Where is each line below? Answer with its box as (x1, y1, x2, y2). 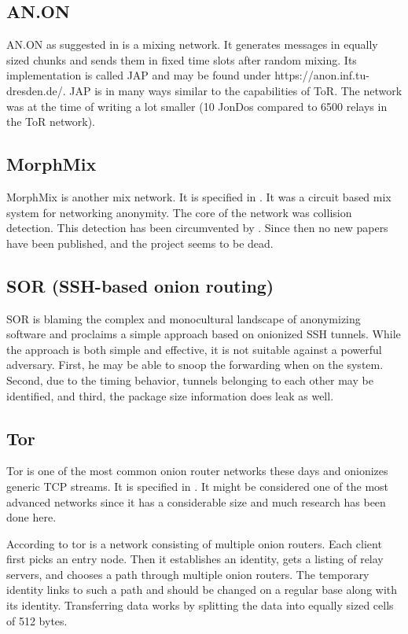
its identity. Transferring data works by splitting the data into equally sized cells (6, 597, 394, 614)
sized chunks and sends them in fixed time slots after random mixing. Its (6, 51, 357, 68)
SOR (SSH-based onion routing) (6, 273, 274, 297)
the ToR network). (6, 113, 96, 130)
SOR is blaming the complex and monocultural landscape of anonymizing (6, 310, 361, 326)
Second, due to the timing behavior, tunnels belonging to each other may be (6, 371, 373, 388)
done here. (6, 509, 57, 525)
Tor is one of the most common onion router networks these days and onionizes (6, 463, 388, 479)
